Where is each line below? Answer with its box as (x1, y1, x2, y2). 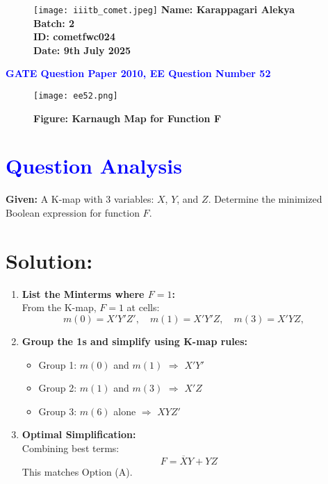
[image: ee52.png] (33, 91, 118, 101)
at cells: (126, 300, 160, 315)
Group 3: (38, 403, 77, 418)
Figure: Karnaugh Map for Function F (33, 110, 222, 125)
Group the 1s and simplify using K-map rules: (22, 333, 247, 348)
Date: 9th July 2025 (33, 42, 131, 57)
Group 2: (38, 381, 77, 395)
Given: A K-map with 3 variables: (6, 192, 154, 206)
